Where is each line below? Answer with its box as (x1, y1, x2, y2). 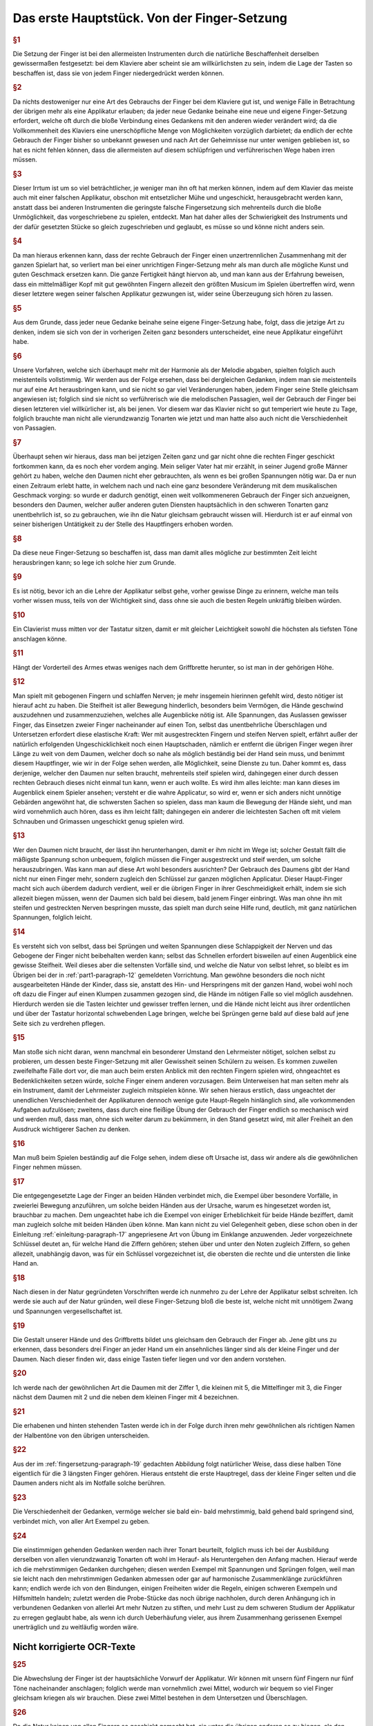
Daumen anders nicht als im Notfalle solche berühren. (12, 1479, 166, 1487)
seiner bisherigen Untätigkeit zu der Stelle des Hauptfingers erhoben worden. (12, 520, 234, 528)
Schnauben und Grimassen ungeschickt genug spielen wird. (12, 817, 184, 825)
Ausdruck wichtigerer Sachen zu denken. (12, 1125, 131, 1133)
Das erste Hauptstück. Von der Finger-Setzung (12, 10, 288, 26)
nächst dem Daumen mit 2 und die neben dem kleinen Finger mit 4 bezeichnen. (12, 1393, 240, 1402)
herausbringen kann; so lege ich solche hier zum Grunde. (12, 558, 176, 566)
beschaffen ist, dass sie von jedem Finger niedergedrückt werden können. (12, 69, 224, 77)
